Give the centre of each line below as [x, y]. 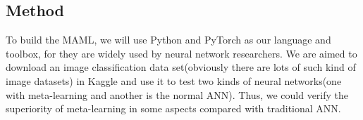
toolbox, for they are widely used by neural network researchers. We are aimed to [181, 53]
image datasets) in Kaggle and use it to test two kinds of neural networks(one [174, 80]
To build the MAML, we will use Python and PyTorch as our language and [168, 40]
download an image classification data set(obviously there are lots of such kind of [181, 67]
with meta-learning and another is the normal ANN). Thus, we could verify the [177, 94]
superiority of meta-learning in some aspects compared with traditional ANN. [173, 108]
